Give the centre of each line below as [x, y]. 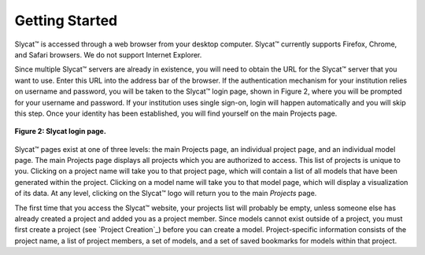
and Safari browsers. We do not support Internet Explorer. [108, 54]
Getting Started [66, 20]
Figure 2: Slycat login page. [60, 131]
